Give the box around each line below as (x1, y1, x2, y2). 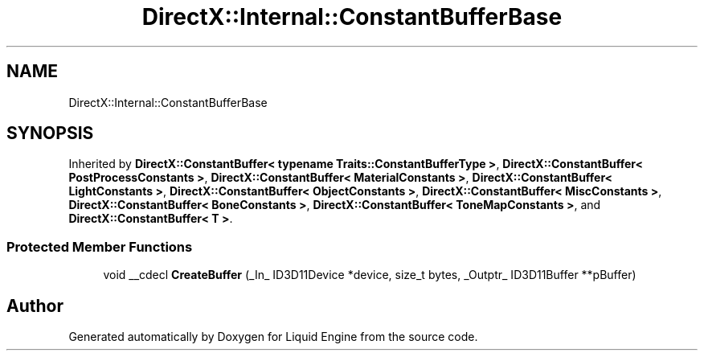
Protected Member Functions (6, 238, 193, 255)
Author (6, 295, 63, 316)
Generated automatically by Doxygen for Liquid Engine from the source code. (68, 330, 478, 344)
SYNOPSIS (6, 123, 94, 144)
